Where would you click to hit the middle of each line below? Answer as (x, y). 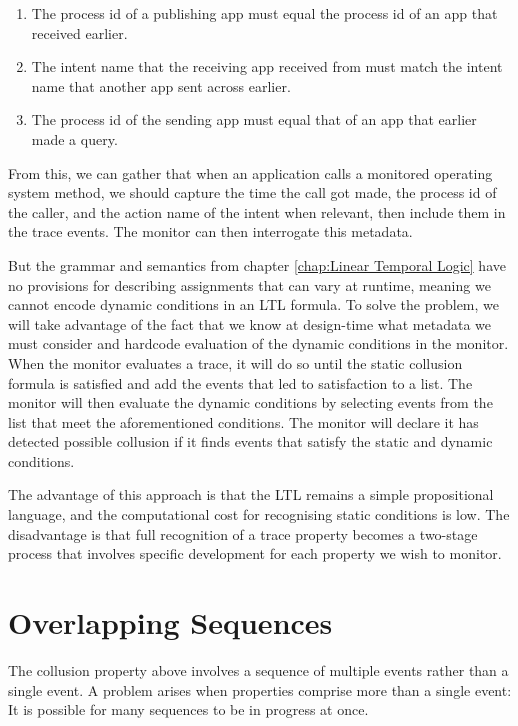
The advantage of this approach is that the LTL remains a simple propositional (251, 494)
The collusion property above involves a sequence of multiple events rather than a (258, 669)
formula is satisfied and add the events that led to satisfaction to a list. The (240, 382)
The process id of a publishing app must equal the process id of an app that (264, 13)
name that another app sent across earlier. (161, 85)
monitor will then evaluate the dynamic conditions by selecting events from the (250, 402)
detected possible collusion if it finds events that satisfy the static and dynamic (250, 441)
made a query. (74, 138)
